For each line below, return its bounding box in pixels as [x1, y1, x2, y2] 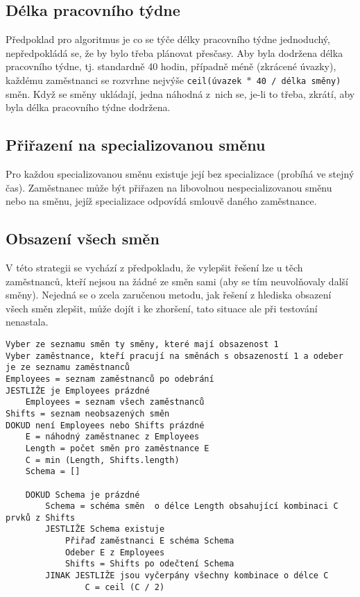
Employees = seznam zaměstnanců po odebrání [6, 373, 214, 384]
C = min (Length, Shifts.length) [25, 455, 180, 465]
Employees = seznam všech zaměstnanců [25, 397, 205, 407]
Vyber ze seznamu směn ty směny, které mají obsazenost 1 [6, 339, 279, 349]
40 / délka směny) [256, 76, 341, 86]
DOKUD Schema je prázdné [25, 489, 140, 500]
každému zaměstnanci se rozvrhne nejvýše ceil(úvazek [6, 72, 242, 87]
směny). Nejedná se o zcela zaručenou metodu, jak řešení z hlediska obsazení [6, 287, 332, 302]
